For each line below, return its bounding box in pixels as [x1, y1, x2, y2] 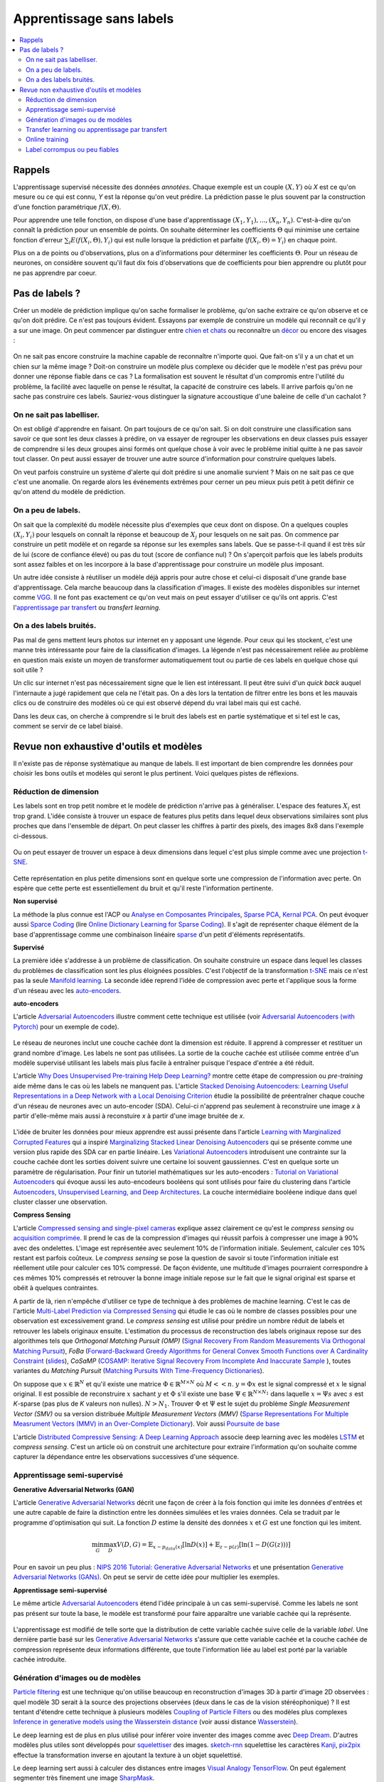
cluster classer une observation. [13, 1198, 108, 1206]
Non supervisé [13, 897, 58, 905]
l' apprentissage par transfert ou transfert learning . [13, 603, 161, 612]
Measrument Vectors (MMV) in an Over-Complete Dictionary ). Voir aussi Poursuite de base [13, 1419, 280, 1428]
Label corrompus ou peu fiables [26, 145, 119, 153]
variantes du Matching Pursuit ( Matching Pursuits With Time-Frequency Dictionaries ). [13, 1366, 265, 1375]
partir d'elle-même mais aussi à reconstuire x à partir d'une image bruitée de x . [13, 1111, 245, 1120]
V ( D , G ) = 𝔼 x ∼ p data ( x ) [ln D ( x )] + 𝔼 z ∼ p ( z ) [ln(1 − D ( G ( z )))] [116, 1540, 291, 1552]
